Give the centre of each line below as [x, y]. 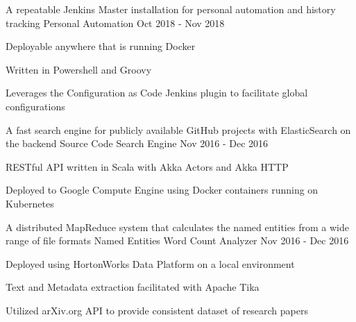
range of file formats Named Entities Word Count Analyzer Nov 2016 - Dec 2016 [177, 240]
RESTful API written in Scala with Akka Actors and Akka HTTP [147, 166]
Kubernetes [30, 203]
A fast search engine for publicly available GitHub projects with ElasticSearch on [178, 129]
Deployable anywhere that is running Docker [101, 46]
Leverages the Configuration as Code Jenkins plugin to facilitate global [157, 93]
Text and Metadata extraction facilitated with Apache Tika [133, 287]
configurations [35, 106]
